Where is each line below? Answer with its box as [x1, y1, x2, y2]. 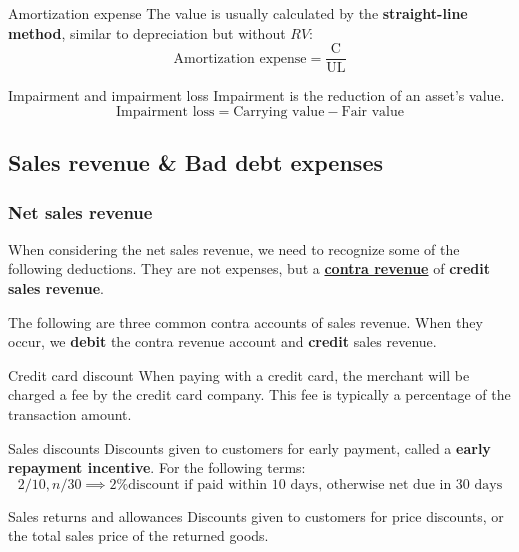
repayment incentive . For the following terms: [8, 457, 306, 478]
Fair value [341, 104, 404, 119]
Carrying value [233, 104, 325, 119]
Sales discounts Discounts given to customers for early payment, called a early [8, 437, 491, 458]
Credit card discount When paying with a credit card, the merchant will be [8, 364, 470, 385]
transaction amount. [8, 404, 132, 424]
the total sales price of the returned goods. [8, 525, 269, 546]
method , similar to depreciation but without [8, 22, 286, 43]
